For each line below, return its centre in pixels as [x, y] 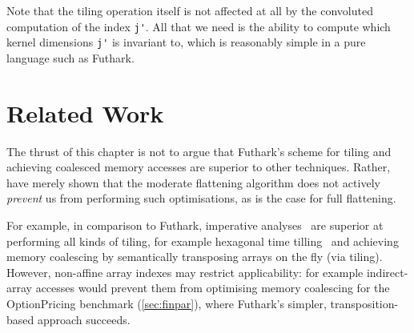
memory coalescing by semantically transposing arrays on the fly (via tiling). [195, 257]
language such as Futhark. [70, 57]
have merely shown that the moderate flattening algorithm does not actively [193, 182]
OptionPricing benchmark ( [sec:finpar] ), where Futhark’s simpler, [167, 303]
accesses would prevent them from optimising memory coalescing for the [213, 288]
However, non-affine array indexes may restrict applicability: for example [185, 272]
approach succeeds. [84, 319]
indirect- [387, 272]
